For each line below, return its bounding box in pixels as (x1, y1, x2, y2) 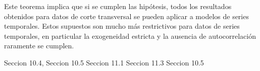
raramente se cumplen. (4, 40, 74, 51)
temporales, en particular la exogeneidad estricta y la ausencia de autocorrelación (4, 30, 256, 41)
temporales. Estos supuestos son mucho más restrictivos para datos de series (4, 21, 240, 31)
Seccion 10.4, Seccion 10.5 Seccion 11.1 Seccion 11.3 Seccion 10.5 (4, 57, 204, 67)
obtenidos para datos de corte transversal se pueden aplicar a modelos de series (4, 11, 249, 21)
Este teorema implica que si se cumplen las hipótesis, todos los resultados (4, 1, 232, 11)
